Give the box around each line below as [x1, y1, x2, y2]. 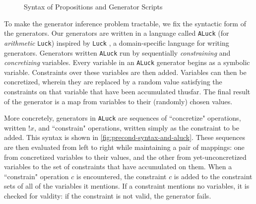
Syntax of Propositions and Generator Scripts [24, 1, 163, 11]
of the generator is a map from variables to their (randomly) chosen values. [4, 96, 233, 106]
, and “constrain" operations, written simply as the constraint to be [34, 122, 239, 133]
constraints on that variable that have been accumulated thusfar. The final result [4, 86, 251, 96]
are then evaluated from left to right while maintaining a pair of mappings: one [4, 142, 245, 152]
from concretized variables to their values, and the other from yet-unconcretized [4, 151, 247, 162]
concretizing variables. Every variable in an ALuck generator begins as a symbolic [4, 57, 250, 68]
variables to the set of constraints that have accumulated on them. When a [4, 161, 232, 172]
